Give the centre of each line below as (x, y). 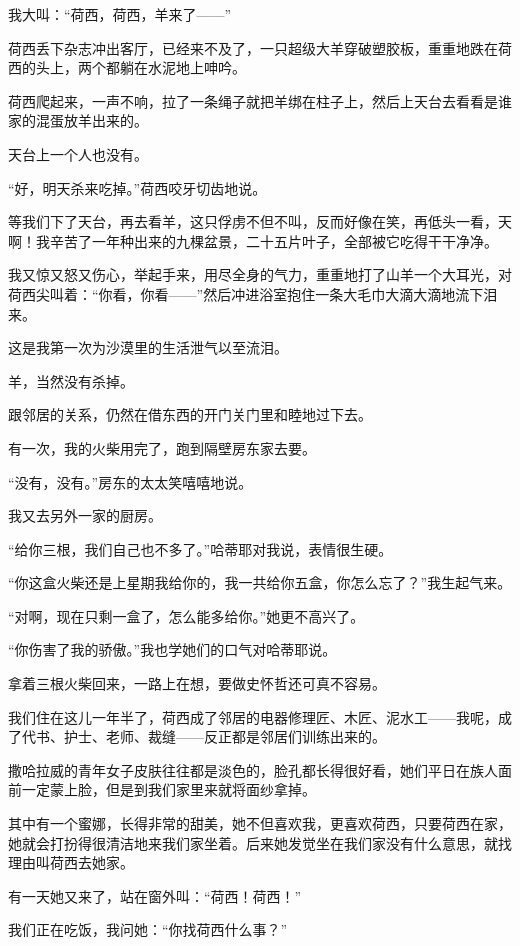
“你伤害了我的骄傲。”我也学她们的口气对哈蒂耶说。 (172, 649)
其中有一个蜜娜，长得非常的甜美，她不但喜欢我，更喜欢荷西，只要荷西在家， (260, 823)
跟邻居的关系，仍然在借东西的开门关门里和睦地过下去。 (190, 414)
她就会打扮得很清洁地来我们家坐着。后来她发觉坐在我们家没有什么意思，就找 (260, 842)
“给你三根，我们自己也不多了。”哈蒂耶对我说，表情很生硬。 (200, 548)
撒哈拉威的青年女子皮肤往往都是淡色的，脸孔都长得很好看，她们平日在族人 (253, 769)
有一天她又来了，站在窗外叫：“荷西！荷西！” (155, 895)
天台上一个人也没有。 (78, 153)
